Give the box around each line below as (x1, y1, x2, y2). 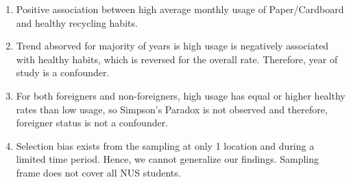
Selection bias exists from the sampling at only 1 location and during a (16, 138, 315, 152)
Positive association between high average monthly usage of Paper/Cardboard (16, 2, 344, 16)
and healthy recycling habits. (16, 15, 138, 30)
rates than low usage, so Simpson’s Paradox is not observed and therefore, (16, 102, 328, 116)
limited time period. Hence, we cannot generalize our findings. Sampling (16, 152, 319, 166)
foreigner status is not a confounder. (16, 115, 169, 130)
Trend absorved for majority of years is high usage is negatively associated (16, 38, 329, 53)
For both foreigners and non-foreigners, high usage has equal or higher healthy (16, 88, 346, 102)
